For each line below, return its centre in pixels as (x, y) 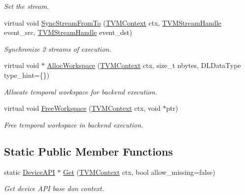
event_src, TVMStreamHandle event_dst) (68, 32)
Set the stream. (27, 6)
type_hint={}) (27, 75)
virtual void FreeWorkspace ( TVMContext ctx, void (82, 108)
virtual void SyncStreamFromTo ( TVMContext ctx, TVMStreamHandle (113, 22)
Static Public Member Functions (89, 151)
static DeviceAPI (30, 172)
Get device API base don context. (54, 188)
